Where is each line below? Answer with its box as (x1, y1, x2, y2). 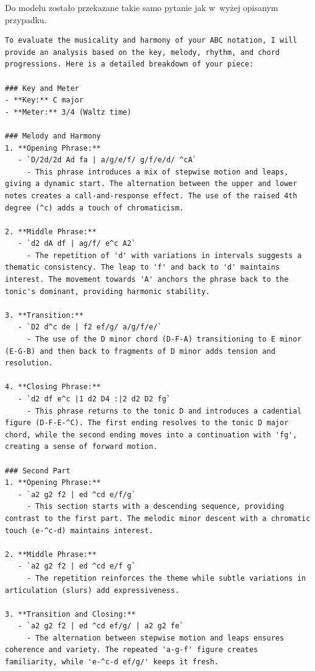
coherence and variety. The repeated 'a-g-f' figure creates (5, 645, 258, 655)
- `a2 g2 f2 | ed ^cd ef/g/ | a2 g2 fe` (18, 622, 184, 631)
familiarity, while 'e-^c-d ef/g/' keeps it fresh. (5, 658, 219, 667)
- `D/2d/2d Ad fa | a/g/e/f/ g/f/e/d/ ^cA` (18, 156, 197, 165)
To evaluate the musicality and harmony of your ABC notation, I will (5, 36, 297, 45)
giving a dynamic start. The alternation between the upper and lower (5, 179, 297, 188)
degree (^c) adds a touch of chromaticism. (5, 203, 184, 212)
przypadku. (5, 13, 47, 26)
